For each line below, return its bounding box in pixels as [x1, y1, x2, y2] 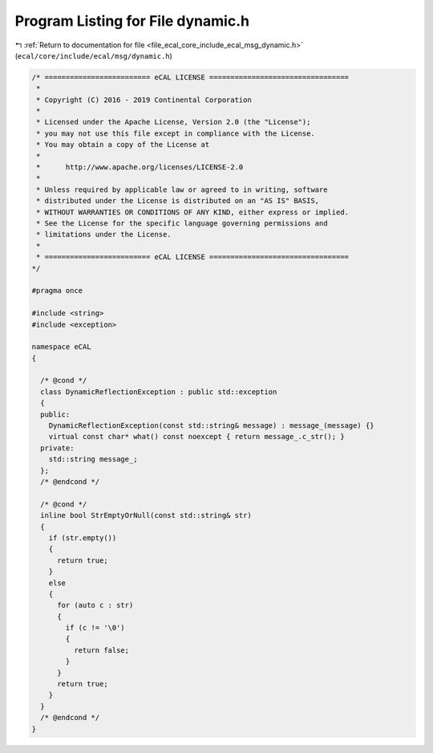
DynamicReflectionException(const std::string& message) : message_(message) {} [48, 421, 374, 430]
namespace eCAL [31, 342, 91, 352]
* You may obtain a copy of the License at [36, 140, 210, 149]
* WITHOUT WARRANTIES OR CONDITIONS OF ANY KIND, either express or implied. [36, 207, 349, 217]
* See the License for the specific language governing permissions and [36, 219, 328, 228]
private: [40, 443, 75, 453]
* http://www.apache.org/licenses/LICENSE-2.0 [36, 163, 244, 172]
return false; [73, 645, 130, 654]
